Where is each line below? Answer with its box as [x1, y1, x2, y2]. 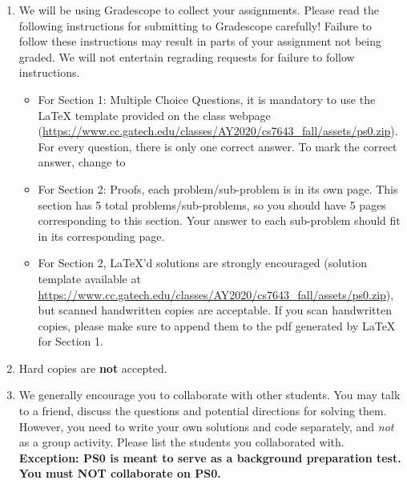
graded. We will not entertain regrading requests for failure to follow [18, 48, 355, 65]
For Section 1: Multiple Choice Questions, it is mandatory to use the [38, 90, 376, 107]
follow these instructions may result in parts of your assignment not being [18, 33, 381, 50]
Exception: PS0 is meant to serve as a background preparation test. [18, 449, 401, 466]
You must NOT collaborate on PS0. [18, 465, 221, 482]
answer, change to [38, 154, 126, 170]
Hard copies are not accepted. [18, 359, 167, 376]
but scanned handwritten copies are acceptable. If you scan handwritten [38, 302, 392, 318]
